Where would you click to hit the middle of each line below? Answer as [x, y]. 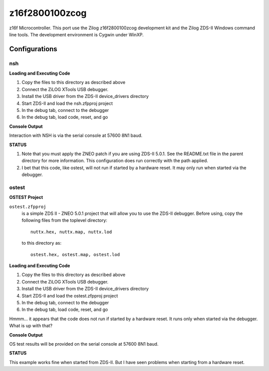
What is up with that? [31, 326]
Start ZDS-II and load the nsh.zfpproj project [67, 103]
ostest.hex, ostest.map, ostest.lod [75, 254]
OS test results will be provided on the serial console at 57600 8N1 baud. [84, 344]
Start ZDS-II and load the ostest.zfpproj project [70, 295]
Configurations [33, 49]
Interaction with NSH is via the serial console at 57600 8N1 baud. [76, 136]
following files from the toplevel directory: [65, 220]
